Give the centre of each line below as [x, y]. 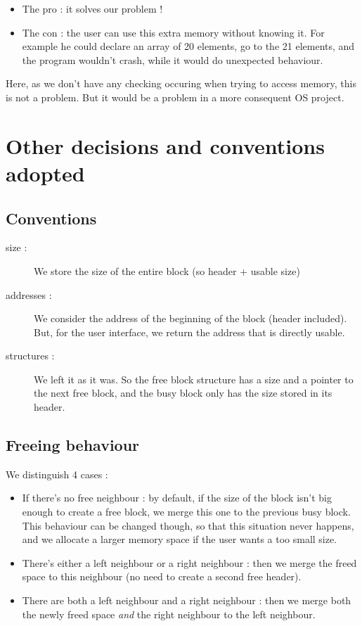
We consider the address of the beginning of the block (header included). [190, 318]
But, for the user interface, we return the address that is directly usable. [189, 332]
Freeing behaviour [73, 445]
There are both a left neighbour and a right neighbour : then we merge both [187, 600]
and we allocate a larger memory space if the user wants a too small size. [180, 539]
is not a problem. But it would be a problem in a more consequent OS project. [175, 97]
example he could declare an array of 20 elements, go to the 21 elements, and [188, 46]
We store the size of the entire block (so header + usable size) [167, 270]
